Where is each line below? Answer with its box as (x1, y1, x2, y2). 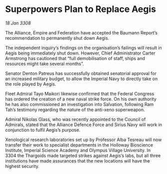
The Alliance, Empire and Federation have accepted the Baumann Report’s (5, 29, 158, 35)
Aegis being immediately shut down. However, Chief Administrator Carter (5, 50, 156, 56)
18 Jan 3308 (5, 20, 31, 26)
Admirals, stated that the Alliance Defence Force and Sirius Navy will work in (5, 121, 163, 127)
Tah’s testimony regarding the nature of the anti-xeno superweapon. (5, 106, 146, 112)
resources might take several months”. (5, 60, 84, 66)
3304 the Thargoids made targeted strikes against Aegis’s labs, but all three (5, 152, 161, 158)
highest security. (5, 163, 40, 169)
